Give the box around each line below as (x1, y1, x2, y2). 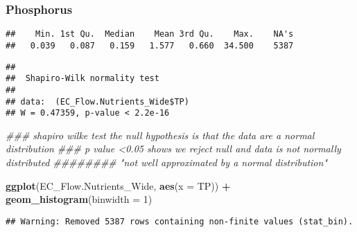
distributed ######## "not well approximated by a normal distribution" (6, 155, 327, 169)
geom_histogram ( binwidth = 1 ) (6, 192, 153, 206)
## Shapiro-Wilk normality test (6, 73, 159, 84)
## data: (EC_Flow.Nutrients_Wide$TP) (6, 96, 189, 107)
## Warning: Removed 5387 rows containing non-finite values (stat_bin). (6, 216, 354, 226)
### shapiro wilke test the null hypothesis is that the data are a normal (6, 127, 315, 142)
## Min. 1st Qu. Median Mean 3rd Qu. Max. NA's (6, 29, 294, 39)
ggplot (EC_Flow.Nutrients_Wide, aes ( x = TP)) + (6, 178, 231, 193)
